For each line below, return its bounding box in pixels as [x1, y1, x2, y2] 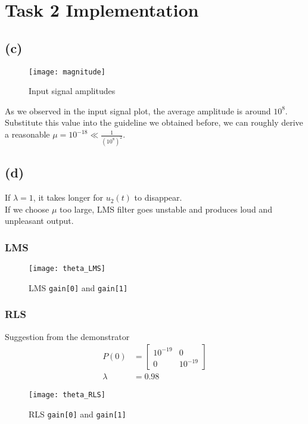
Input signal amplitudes [29, 85, 116, 97]
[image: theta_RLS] [29, 391, 105, 400]
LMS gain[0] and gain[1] [29, 281, 128, 294]
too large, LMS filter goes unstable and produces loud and [60, 202, 272, 215]
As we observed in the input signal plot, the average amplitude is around [5, 104, 271, 117]
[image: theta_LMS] [29, 264, 105, 273]
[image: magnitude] [29, 67, 105, 76]
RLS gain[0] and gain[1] [29, 407, 126, 420]
